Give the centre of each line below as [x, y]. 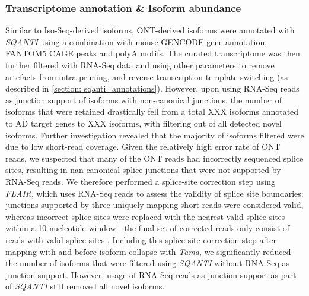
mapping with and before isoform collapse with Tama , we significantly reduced [148, 251]
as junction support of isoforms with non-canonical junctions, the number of [144, 100]
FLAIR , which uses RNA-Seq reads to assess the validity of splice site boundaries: [154, 193]
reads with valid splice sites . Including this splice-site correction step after [141, 239]
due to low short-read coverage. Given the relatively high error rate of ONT [143, 147]
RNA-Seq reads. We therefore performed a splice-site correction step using [141, 181]
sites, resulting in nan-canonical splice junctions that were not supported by [143, 170]
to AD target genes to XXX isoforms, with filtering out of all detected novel [144, 123]
